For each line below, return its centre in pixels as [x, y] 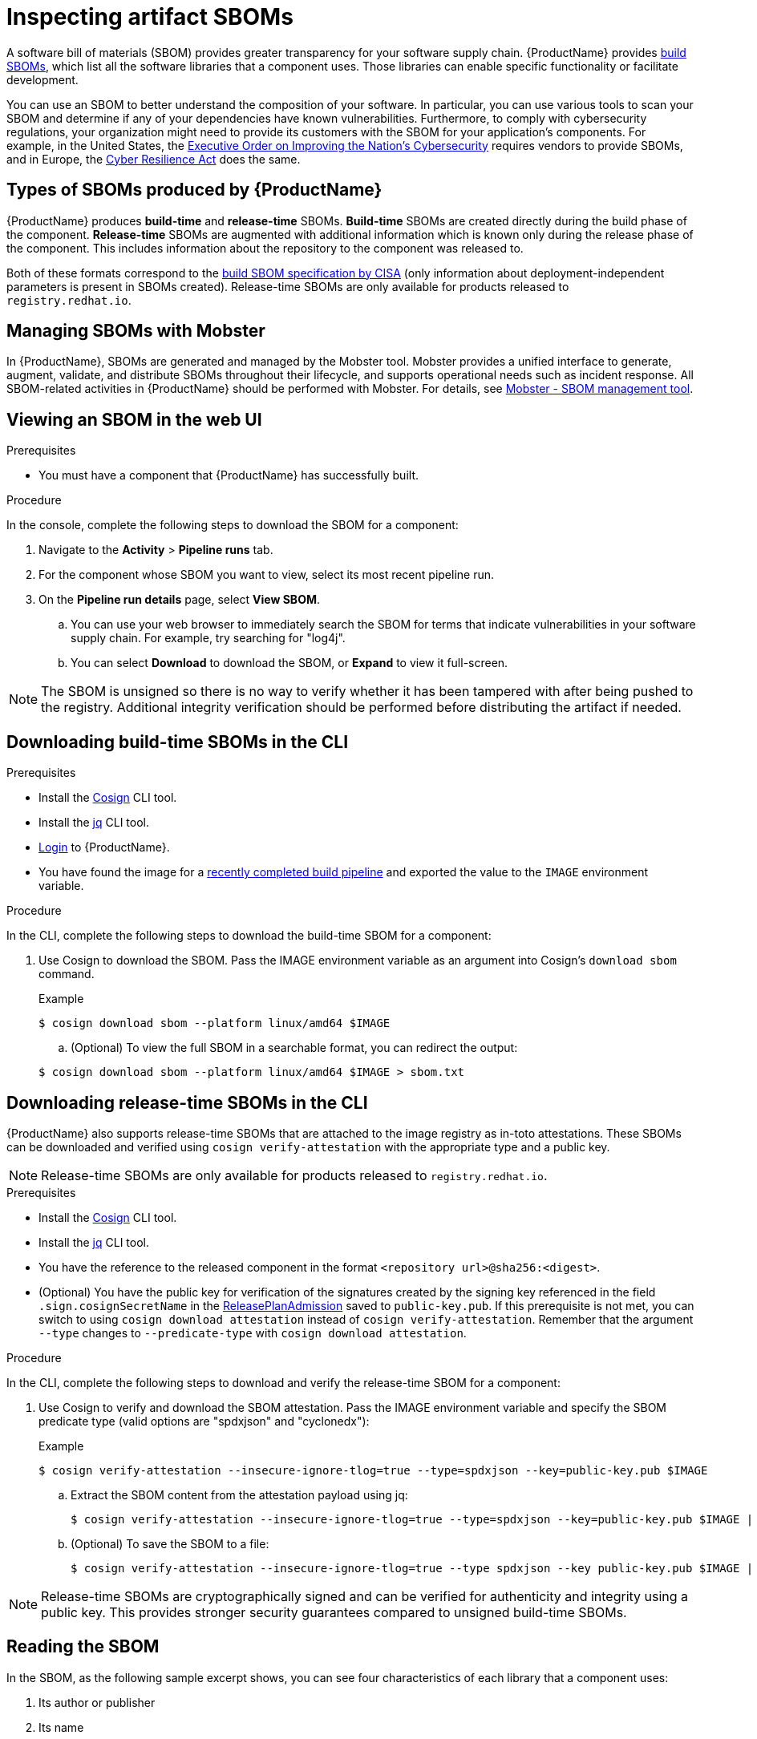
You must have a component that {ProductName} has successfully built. [229, 475]
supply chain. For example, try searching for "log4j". [208, 638]
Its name [61, 1727]
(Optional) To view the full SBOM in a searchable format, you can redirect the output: [294, 1048]
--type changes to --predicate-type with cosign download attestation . [253, 1333]
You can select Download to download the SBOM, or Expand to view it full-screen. [289, 663]
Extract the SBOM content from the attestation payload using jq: [239, 1494]
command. [67, 974]
